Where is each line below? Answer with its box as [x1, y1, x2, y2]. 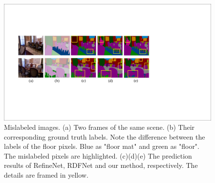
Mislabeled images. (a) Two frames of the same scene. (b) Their [4, 122, 195, 132]
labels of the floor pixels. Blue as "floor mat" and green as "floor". [4, 141, 199, 151]
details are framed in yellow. [4, 170, 88, 180]
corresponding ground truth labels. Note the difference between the [4, 131, 205, 142]
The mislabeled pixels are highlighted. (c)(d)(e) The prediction [4, 150, 192, 161]
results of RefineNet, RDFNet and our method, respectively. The [4, 160, 198, 170]
